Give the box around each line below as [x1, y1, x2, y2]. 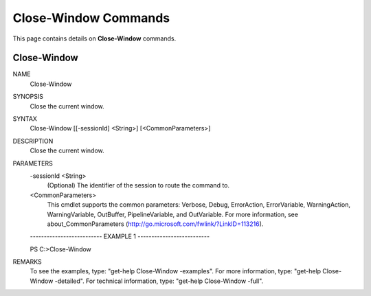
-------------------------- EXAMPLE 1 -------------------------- [30, 232, 210, 240]
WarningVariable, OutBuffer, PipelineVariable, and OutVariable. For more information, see [47, 210, 299, 218]
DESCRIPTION [12, 137, 54, 145]
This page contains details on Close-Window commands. [12, 34, 177, 43]
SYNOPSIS [12, 93, 44, 101]
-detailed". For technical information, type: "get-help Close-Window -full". [54, 277, 264, 285]
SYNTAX [12, 115, 38, 123]
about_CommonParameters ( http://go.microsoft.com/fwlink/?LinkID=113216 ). [47, 220, 264, 228]
